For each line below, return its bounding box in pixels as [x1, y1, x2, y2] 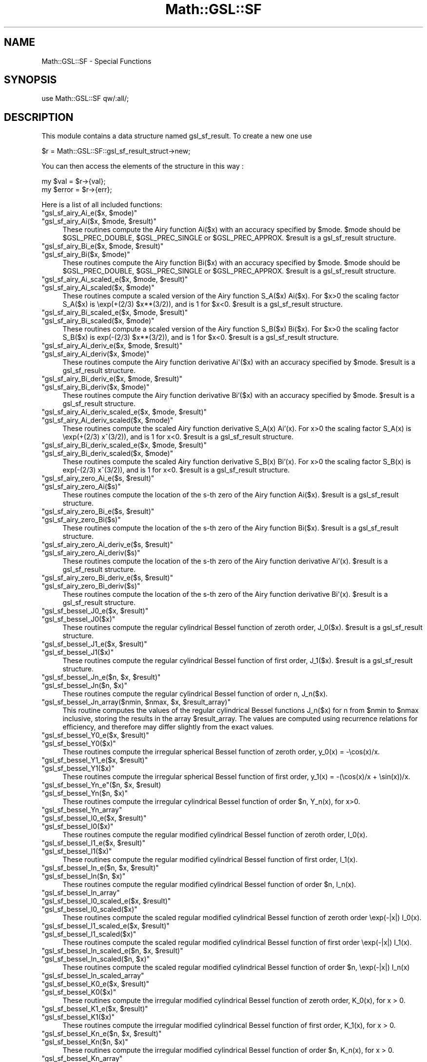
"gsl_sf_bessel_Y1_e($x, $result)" [41, 756, 148, 765]
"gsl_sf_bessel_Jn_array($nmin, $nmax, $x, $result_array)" [41, 698, 231, 707]
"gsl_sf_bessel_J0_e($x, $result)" [41, 607, 149, 615]
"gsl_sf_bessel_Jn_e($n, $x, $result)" [41, 673, 161, 682]
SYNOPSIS [4, 74, 57, 86]
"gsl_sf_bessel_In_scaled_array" [41, 971, 144, 980]
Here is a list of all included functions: [41, 200, 162, 209]
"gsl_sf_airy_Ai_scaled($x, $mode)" [41, 283, 155, 292]
